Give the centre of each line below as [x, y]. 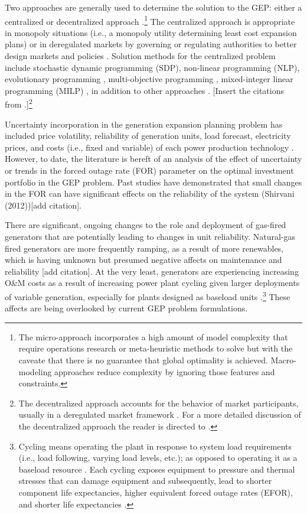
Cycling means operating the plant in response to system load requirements [155, 446]
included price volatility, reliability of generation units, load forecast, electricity [148, 136]
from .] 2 [19, 103]
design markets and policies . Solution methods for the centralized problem [140, 56]
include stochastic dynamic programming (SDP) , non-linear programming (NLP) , [152, 67]
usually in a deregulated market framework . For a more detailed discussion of [160, 414]
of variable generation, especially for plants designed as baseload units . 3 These [148, 295]
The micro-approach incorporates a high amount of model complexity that [153, 336]
